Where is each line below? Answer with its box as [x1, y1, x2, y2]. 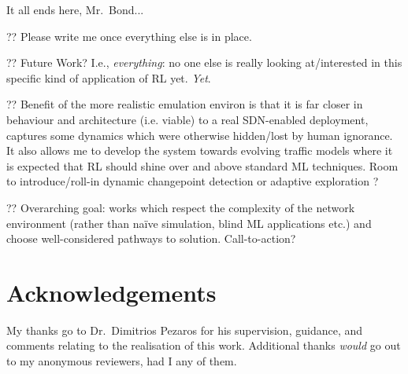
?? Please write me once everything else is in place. [6, 27, 252, 44]
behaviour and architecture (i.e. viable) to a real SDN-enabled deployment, [6, 111, 369, 127]
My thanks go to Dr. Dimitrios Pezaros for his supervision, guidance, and [6, 321, 363, 338]
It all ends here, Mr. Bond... [6, 2, 144, 17]
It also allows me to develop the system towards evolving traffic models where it [6, 142, 393, 159]
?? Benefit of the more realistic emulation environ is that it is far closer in [6, 96, 363, 112]
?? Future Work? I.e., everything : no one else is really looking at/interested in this [6, 54, 402, 71]
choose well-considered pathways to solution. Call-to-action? [6, 230, 296, 247]
